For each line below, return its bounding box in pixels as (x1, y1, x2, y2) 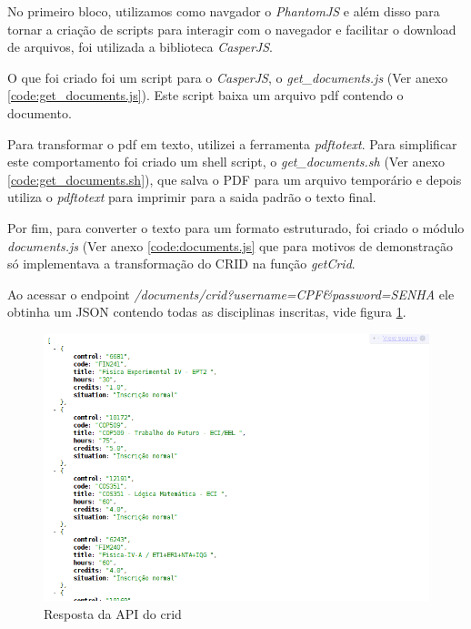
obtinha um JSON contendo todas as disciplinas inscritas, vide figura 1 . (7, 302, 406, 321)
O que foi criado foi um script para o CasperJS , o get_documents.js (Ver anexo (7, 67, 448, 86)
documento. (7, 103, 72, 122)
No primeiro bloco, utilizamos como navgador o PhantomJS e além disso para (7, 2, 440, 20)
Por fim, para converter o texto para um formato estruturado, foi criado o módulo (7, 218, 465, 237)
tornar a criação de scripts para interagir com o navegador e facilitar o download (7, 19, 456, 38)
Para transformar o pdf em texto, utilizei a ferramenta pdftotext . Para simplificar (7, 134, 457, 153)
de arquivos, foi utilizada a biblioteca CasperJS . (7, 37, 273, 56)
